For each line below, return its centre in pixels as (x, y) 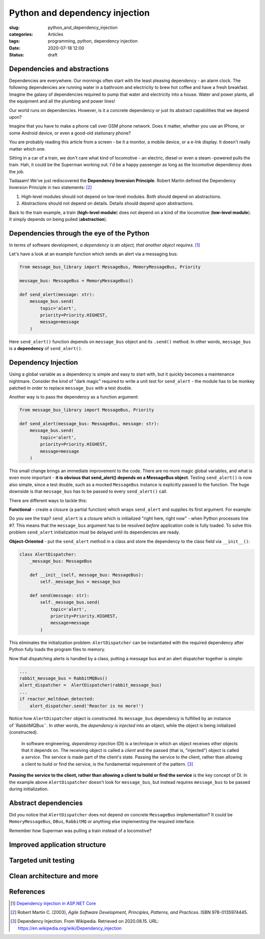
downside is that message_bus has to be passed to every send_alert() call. (88, 491)
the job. (17, 171)
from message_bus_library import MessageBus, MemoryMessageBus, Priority (110, 267)
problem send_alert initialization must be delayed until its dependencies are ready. (94, 532)
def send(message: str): (60, 595)
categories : (21, 34)
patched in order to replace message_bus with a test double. (71, 388)
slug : (14, 27)
